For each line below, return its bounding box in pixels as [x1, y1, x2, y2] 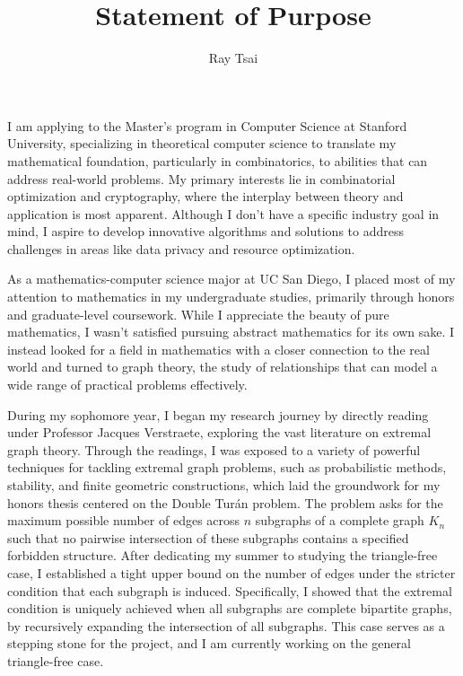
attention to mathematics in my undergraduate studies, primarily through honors [7, 287, 455, 306]
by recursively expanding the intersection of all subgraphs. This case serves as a [7, 616, 445, 635]
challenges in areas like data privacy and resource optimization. [7, 239, 355, 258]
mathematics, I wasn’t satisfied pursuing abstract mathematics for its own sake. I [7, 322, 455, 341]
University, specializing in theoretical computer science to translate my [7, 134, 397, 153]
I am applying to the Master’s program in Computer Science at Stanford [7, 116, 407, 135]
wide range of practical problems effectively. [7, 375, 248, 394]
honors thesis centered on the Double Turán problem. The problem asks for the [7, 493, 443, 512]
